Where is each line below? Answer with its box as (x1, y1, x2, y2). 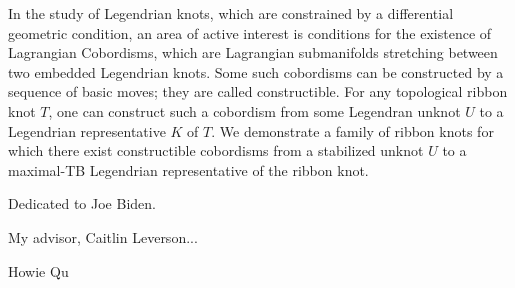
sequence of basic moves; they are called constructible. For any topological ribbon (8, 81, 508, 102)
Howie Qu (8, 260, 69, 281)
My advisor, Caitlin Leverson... (8, 226, 198, 247)
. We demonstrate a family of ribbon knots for (211, 120, 494, 141)
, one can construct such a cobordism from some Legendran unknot (48, 100, 461, 121)
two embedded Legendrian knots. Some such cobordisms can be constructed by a (8, 61, 504, 82)
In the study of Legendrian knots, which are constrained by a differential (8, 3, 454, 23)
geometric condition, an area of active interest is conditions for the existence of (8, 22, 492, 43)
